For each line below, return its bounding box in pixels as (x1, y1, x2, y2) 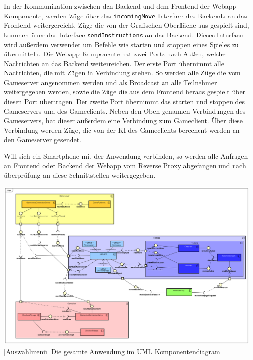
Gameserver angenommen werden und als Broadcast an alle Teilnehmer (4, 77, 217, 87)
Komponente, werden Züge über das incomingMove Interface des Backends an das (4, 10, 247, 20)
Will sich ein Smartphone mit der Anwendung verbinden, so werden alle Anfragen (4, 151, 248, 161)
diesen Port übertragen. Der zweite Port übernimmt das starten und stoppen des (4, 96, 245, 107)
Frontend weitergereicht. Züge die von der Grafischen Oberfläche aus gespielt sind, (4, 20, 249, 30)
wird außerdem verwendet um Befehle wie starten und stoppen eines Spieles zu (4, 39, 239, 49)
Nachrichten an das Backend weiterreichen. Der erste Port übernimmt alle (4, 58, 224, 68)
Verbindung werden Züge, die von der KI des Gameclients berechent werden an (4, 125, 240, 135)
